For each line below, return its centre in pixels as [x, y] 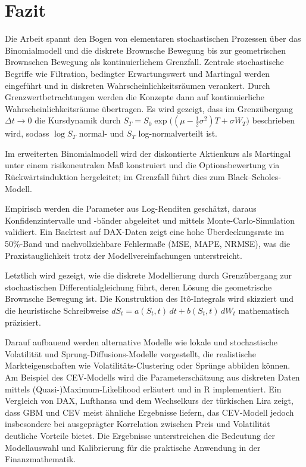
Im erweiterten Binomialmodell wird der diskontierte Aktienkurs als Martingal [148, 153]
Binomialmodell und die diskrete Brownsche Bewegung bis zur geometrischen [145, 50]
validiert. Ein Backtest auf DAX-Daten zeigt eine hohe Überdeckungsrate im [145, 232]
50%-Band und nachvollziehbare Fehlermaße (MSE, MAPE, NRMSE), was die [148, 244]
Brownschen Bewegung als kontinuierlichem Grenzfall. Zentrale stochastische [144, 62]
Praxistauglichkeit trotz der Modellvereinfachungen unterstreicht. [124, 255]
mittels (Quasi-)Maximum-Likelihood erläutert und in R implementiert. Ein [143, 389]
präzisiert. [23, 322]
